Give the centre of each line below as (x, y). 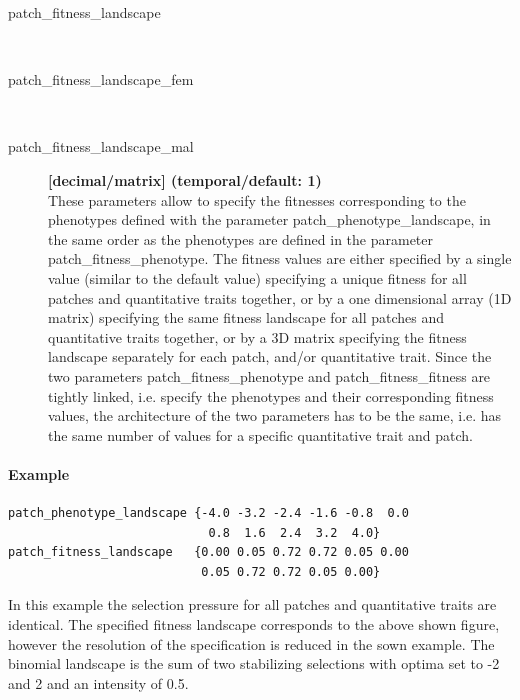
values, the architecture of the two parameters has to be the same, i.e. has (275, 415)
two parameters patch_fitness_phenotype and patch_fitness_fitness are (269, 375)
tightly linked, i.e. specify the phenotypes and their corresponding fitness (271, 395)
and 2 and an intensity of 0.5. (98, 682)
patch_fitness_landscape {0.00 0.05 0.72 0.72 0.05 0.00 (208, 552)
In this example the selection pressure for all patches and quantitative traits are (252, 604)
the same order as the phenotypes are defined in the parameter (241, 238)
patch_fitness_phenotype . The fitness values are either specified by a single (280, 258)
